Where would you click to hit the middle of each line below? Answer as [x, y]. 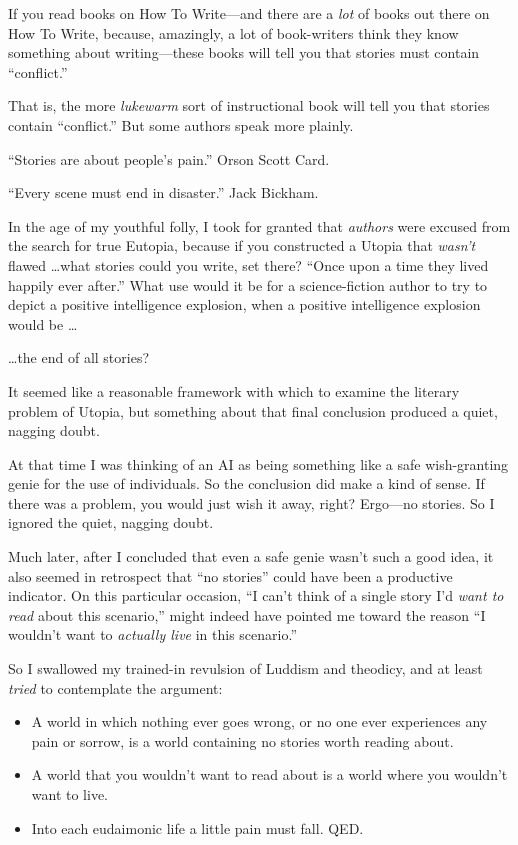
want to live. [70, 794]
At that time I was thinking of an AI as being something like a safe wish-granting [258, 463]
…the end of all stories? [79, 357]
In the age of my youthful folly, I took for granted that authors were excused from [259, 225]
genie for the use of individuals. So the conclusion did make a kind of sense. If [246, 483]
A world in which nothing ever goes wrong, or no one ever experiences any [259, 721]
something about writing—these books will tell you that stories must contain [244, 52]
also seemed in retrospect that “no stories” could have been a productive [230, 575]
